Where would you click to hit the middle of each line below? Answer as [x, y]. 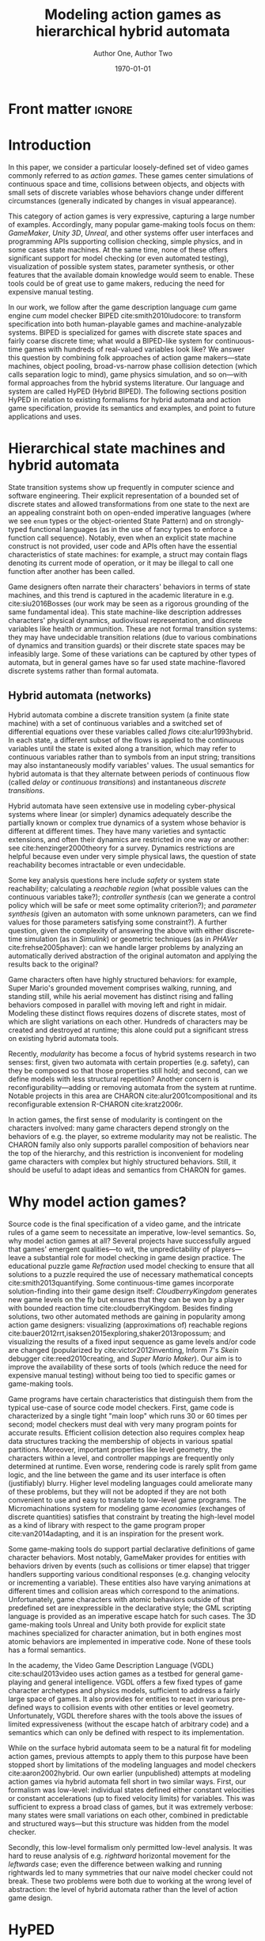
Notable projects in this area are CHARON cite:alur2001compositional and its [133, 1096]
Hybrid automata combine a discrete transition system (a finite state [119, 715]
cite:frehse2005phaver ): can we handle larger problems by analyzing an [126, 947]
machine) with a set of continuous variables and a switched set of [115, 723]
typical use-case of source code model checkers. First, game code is [121, 1407]
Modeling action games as [133, 15]
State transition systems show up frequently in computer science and [121, 487]
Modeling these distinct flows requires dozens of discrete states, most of [127, 1013]
